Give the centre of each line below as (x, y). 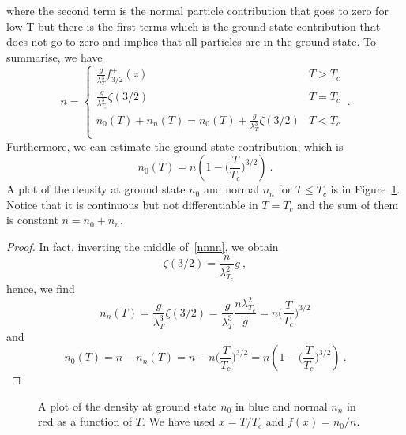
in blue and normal (281, 405)
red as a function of (85, 421)
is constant (32, 220)
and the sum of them (348, 204)
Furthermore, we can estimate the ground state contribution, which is (175, 146)
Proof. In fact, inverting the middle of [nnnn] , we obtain (143, 247)
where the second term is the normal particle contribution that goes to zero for (197, 10)
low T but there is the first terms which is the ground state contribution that (194, 26)
